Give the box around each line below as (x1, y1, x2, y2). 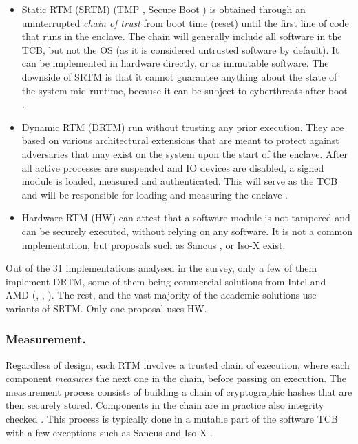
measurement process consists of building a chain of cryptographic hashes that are (6, 384, 352, 398)
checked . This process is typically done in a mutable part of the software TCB (6, 412, 338, 426)
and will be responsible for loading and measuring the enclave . (21, 187, 288, 201)
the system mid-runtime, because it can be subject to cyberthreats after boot (21, 83, 348, 97)
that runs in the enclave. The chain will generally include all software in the (21, 29, 342, 43)
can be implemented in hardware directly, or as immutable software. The (21, 56, 329, 70)
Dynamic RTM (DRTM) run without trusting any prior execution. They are (21, 119, 344, 134)
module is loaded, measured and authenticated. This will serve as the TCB (21, 174, 338, 188)
